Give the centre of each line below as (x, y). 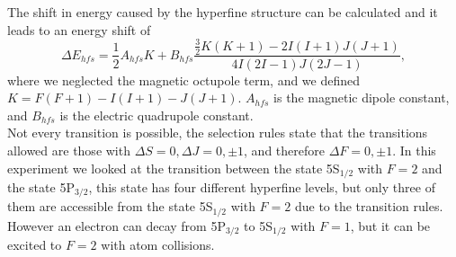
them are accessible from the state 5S (110, 206)
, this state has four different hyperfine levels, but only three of (262, 186)
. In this (414, 150)
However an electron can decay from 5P (116, 225)
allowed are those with (69, 150)
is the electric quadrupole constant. (156, 115)
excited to (35, 245)
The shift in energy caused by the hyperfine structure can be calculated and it (223, 12)
